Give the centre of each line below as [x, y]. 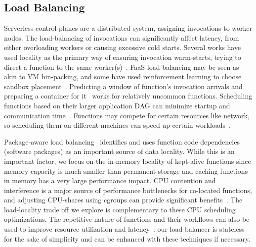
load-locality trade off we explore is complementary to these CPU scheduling [120, 209]
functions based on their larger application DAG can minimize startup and [117, 105]
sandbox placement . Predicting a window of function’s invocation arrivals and [123, 86]
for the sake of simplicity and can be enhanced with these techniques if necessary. [127, 238]
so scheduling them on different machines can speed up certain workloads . [117, 125]
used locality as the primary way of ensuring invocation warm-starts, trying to [123, 57]
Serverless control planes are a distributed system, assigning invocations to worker [128, 28]
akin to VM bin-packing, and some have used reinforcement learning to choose [123, 76]
